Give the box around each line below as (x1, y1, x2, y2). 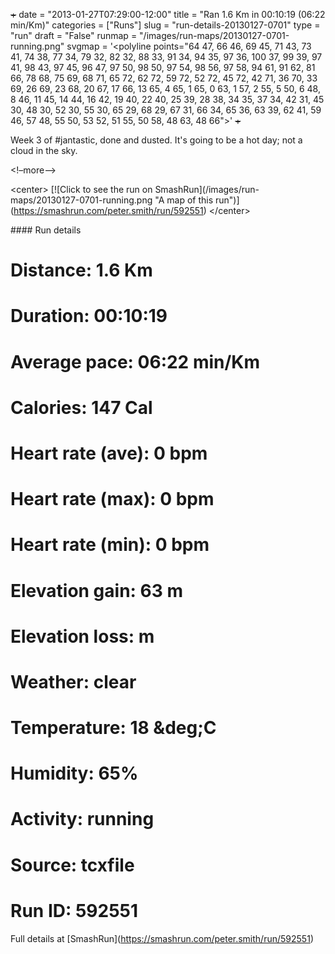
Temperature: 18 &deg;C (10, 717, 217, 739)
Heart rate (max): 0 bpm (10, 488, 215, 511)
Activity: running (10, 808, 155, 831)
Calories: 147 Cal (10, 396, 153, 419)
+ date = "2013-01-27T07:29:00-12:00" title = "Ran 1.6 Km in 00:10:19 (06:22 (10, 9, 326, 20)
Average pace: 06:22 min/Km (10, 350, 261, 373)
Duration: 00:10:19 (10, 305, 168, 328)
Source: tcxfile (10, 854, 135, 876)
